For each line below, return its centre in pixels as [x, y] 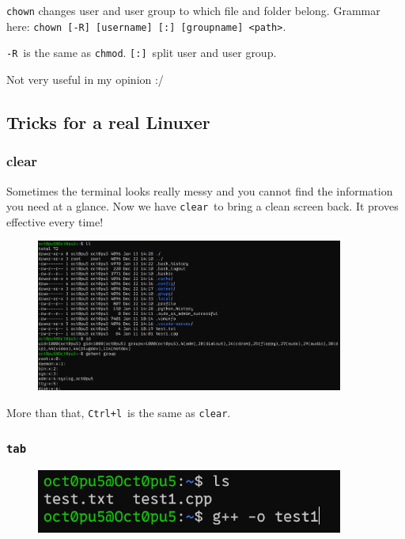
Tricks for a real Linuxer [108, 121]
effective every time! [55, 221]
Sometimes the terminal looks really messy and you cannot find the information [200, 190]
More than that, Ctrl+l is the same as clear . [119, 412]
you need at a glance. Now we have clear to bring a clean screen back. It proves [202, 206]
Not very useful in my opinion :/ [85, 79]
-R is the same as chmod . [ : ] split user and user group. [142, 53]
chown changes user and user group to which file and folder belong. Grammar [193, 10]
